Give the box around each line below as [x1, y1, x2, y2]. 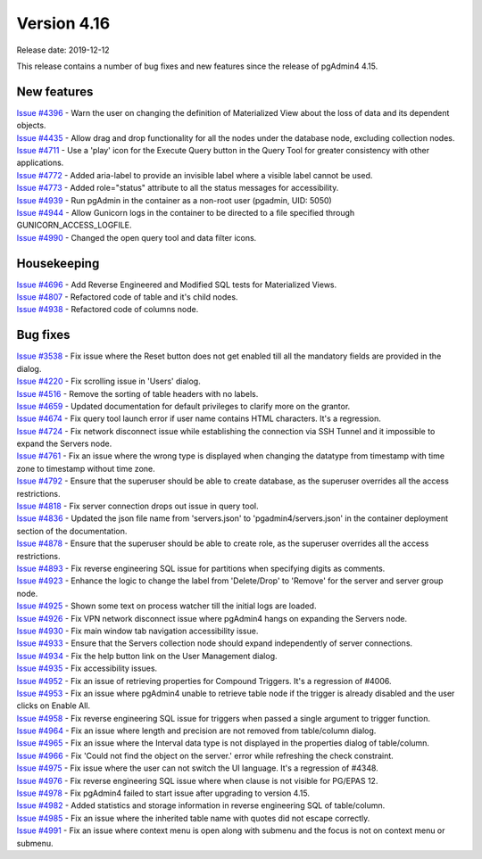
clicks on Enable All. [16, 700, 91, 711]
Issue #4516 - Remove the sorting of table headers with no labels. [16, 388, 259, 399]
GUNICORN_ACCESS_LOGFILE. [16, 219, 132, 231]
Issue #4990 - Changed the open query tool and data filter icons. [16, 232, 257, 243]
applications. [16, 157, 64, 169]
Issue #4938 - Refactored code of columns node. [16, 304, 199, 315]
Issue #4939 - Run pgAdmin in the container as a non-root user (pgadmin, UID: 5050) [16, 194, 332, 205]
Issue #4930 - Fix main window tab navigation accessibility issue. [16, 625, 259, 636]
